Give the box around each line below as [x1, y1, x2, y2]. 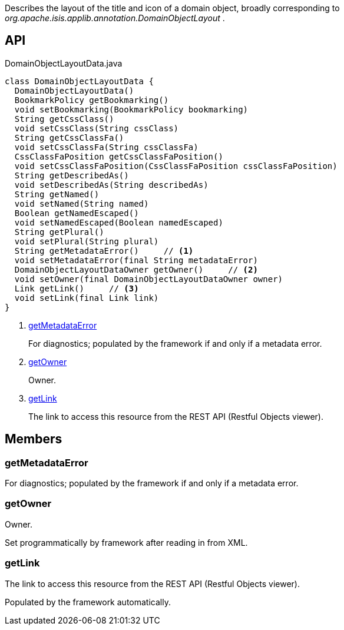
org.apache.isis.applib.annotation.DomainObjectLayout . [5, 13, 225, 23]
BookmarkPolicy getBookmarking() [14, 95, 169, 105]
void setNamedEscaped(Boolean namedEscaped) [14, 217, 223, 227]
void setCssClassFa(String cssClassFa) [14, 142, 199, 152]
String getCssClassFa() [14, 132, 124, 142]
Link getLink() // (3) [14, 283, 139, 293]
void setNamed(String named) [14, 198, 149, 208]
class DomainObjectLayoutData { [5, 76, 154, 86]
